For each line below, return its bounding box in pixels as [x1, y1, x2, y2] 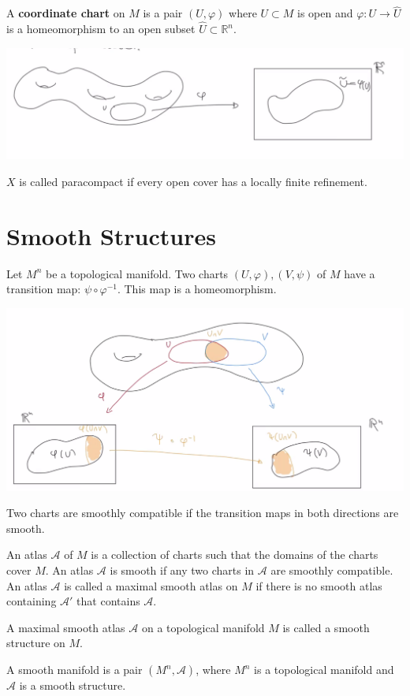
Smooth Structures [6, 219, 216, 251]
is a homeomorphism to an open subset [6, 20, 196, 37]
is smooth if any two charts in [110, 562, 255, 579]
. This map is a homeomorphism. [117, 281, 277, 297]
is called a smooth [282, 619, 370, 635]
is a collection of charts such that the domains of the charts [91, 546, 378, 563]
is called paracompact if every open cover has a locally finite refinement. [19, 173, 367, 189]
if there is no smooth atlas [255, 577, 382, 594]
